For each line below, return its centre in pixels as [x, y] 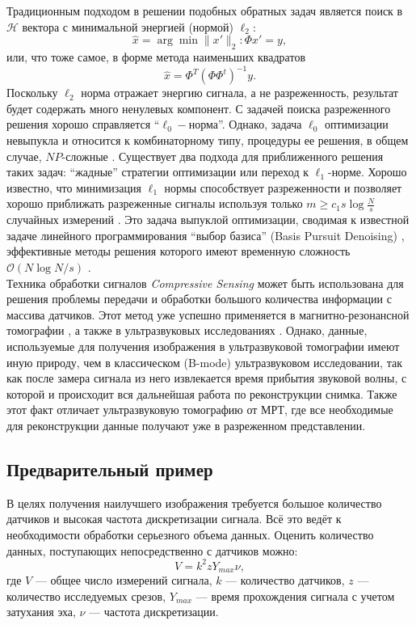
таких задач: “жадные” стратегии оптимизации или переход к [158, 172]
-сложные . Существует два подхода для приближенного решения [223, 156]
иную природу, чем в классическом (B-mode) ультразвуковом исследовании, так [204, 362]
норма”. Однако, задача [245, 124]
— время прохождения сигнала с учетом [295, 595]
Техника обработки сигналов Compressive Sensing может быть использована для [205, 283]
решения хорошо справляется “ [83, 124]
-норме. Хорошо [367, 172]
